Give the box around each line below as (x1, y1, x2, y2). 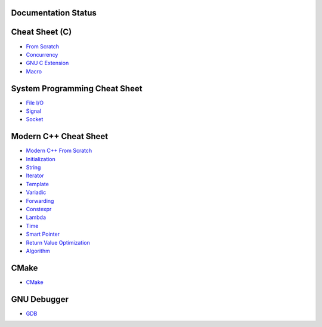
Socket (26, 116, 44, 123)
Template (26, 180, 49, 187)
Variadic (26, 189, 47, 196)
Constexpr (26, 206, 52, 213)
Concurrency (26, 51, 58, 58)
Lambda (26, 214, 47, 221)
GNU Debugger (11, 294, 69, 304)
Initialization (26, 155, 56, 162)
